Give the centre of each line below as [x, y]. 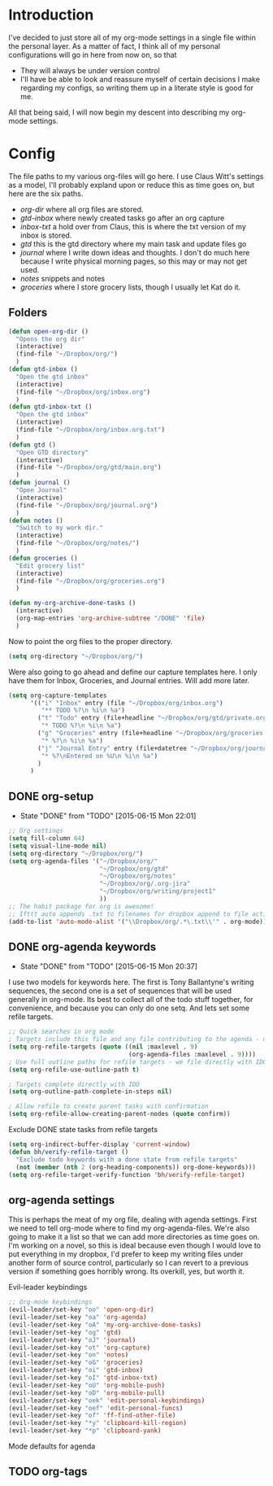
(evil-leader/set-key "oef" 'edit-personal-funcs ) [96, 1408]
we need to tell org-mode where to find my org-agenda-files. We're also [129, 1228]
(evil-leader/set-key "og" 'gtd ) [65, 1332]
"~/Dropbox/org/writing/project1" [158, 891]
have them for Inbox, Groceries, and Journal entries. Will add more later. [129, 680]
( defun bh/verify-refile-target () [69, 1152]
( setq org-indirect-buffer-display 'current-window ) [100, 1144]
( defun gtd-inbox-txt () [50, 407]
